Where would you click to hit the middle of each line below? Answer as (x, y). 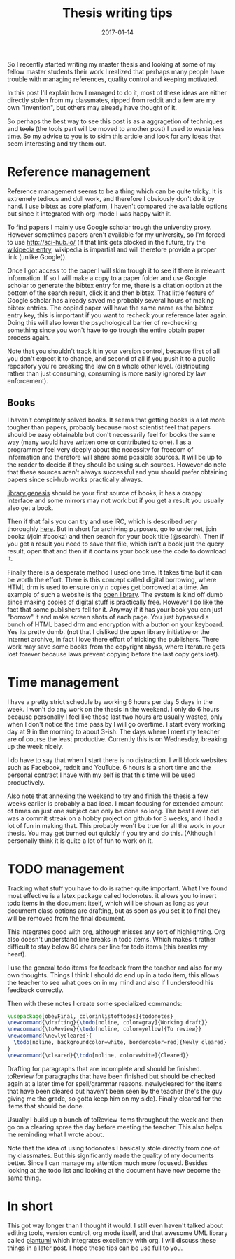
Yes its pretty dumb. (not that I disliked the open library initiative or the (108, 631)
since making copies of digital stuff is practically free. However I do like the (115, 602)
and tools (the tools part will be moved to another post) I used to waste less (116, 128)
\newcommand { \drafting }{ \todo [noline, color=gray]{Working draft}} (108, 1023)
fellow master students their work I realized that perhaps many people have (116, 71)
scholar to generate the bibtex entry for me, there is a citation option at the (115, 285)
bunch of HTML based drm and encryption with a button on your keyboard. (116, 624)
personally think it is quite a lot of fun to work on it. (80, 840)
